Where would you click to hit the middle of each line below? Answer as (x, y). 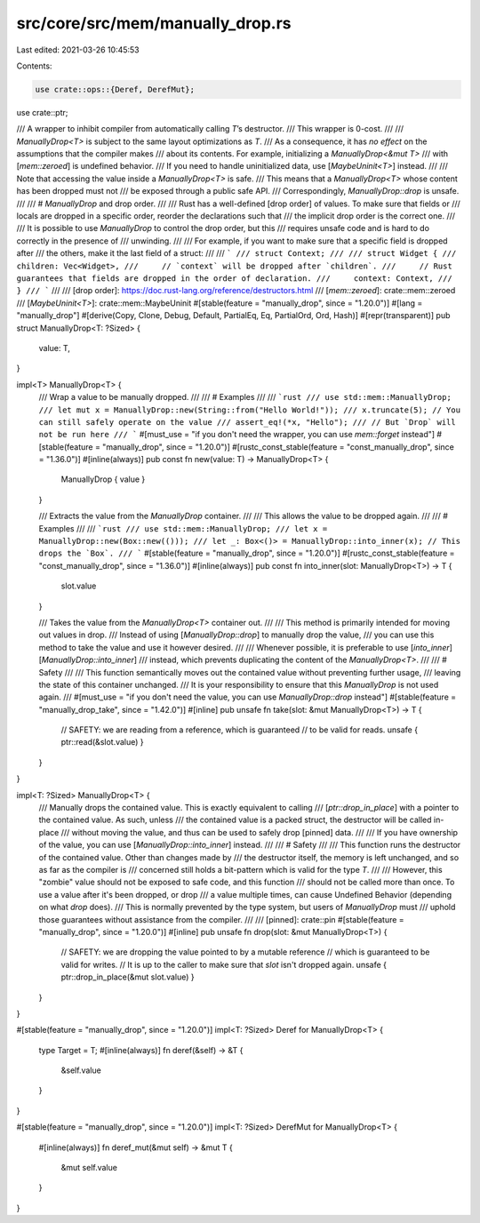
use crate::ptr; (42, 112)
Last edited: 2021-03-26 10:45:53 (78, 50)
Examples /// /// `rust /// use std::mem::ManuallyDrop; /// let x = (183, 528)
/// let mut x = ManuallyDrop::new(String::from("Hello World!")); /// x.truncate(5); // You (250, 410)
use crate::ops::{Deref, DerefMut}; (115, 89)
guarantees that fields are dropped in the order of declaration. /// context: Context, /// (234, 278)
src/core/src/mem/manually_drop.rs (154, 23)
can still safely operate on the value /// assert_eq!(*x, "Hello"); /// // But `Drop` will (248, 422)
